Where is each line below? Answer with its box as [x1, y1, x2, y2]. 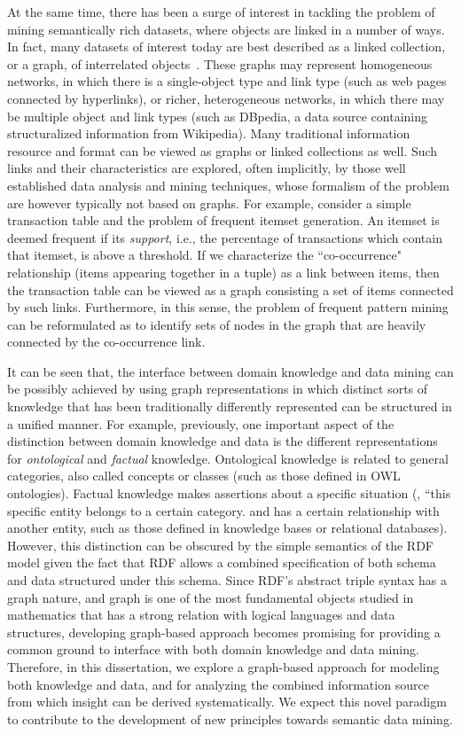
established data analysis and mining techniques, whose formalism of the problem [7, 176, 449, 194]
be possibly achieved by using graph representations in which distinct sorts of [7, 379, 428, 398]
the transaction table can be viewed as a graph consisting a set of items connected [7, 280, 454, 299]
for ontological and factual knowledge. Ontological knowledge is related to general [7, 449, 449, 467]
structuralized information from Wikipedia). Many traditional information [7, 124, 410, 143]
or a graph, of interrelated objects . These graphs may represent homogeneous [7, 54, 433, 73]
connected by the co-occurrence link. [7, 332, 206, 351]
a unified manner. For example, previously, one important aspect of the [7, 414, 395, 433]
